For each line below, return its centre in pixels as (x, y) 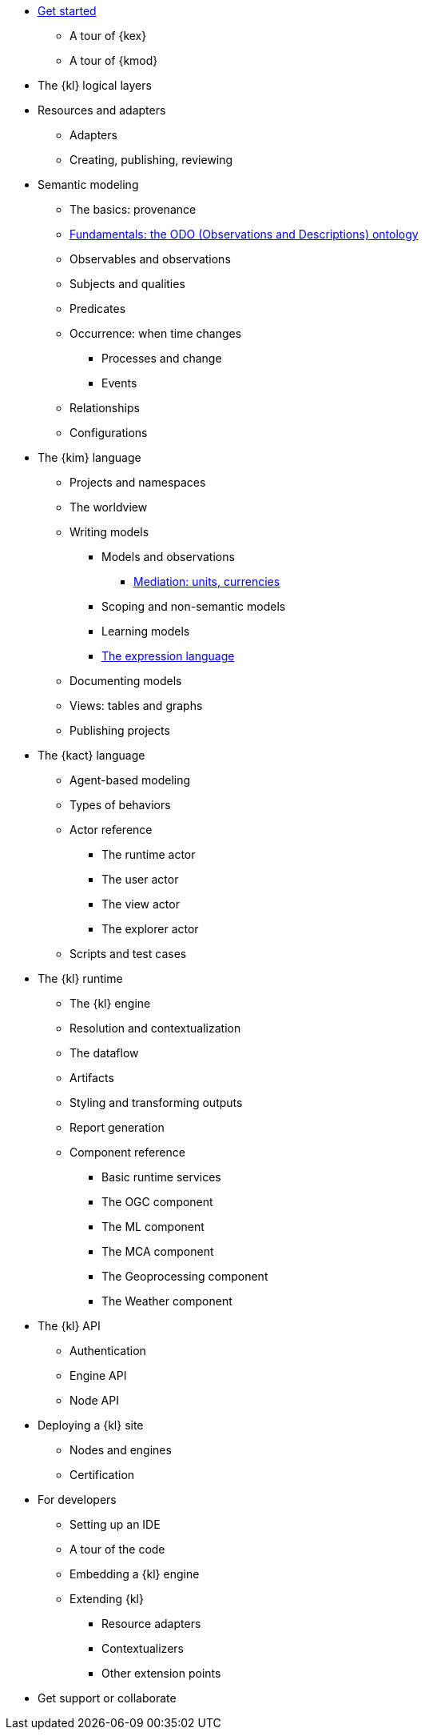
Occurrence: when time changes (156, 333)
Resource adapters (151, 1624)
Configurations (109, 433)
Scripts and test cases (128, 954)
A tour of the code (117, 1549)
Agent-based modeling (130, 780)
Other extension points (161, 1673)
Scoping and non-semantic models (194, 606)
